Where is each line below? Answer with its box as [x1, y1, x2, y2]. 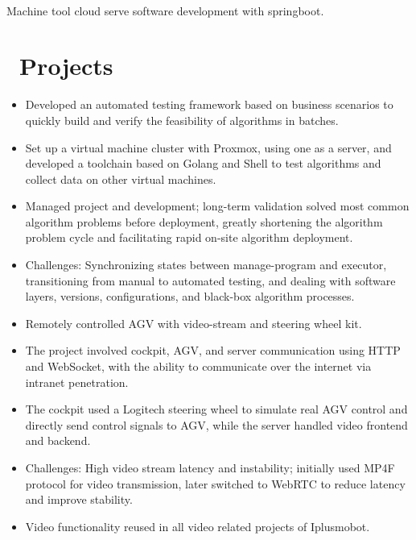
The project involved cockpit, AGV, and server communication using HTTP [25, 342, 401, 359]
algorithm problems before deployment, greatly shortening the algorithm [25, 213, 383, 230]
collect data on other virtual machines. [25, 170, 216, 187]
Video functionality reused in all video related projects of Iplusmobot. [25, 517, 370, 534]
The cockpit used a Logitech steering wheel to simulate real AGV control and [25, 401, 408, 417]
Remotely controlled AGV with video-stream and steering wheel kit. [25, 314, 362, 331]
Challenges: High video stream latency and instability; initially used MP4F [25, 459, 395, 476]
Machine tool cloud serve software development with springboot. [6, 2, 324, 19]
